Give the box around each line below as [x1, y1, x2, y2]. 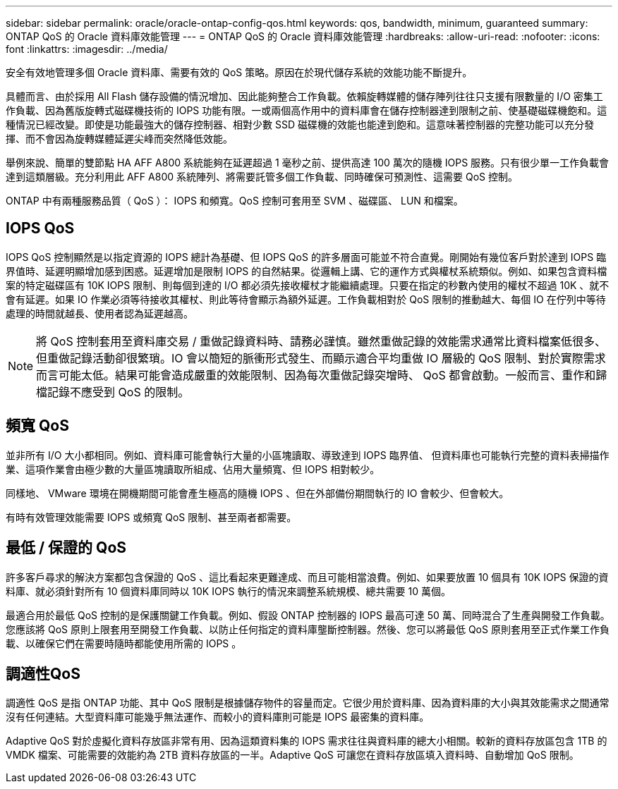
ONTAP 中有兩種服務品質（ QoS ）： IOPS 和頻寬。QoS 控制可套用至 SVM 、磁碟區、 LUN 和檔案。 [6, 195, 464, 207]
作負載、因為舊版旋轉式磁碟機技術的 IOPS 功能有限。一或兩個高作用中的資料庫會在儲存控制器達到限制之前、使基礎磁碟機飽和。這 [6, 104, 607, 116]
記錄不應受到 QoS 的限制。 [47, 384, 190, 399]
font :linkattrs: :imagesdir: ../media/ [6, 43, 168, 55]
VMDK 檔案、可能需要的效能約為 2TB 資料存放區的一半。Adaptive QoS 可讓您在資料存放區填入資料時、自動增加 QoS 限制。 [6, 749, 579, 762]
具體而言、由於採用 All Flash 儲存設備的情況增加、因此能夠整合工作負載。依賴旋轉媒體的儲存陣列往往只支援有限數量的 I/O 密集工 [6, 90, 603, 102]
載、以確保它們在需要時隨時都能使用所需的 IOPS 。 [6, 637, 242, 649]
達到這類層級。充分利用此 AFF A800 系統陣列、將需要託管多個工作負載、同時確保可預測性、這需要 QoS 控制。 [6, 171, 518, 183]
